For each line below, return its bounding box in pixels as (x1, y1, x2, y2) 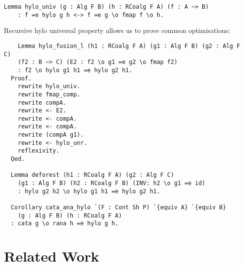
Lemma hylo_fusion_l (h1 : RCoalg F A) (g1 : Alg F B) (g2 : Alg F (17, 42, 240, 49)
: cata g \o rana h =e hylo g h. (11, 220, 119, 227)
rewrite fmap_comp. (17, 91, 81, 98)
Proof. (11, 75, 32, 82)
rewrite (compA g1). (17, 131, 84, 139)
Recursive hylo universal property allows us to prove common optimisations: (4, 25, 230, 35)
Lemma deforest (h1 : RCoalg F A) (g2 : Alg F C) (11, 172, 174, 179)
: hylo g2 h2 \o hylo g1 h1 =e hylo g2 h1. (17, 188, 161, 195)
